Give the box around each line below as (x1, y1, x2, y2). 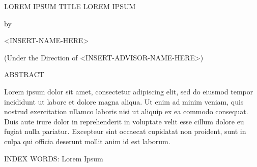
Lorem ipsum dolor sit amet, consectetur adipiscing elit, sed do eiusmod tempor (4, 86, 253, 96)
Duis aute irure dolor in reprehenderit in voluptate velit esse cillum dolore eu (4, 116, 244, 126)
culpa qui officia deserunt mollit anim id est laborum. (4, 136, 170, 146)
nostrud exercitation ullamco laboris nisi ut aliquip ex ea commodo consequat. (4, 106, 248, 117)
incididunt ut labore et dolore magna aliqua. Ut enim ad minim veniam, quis (4, 96, 244, 107)
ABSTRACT (4, 69, 44, 80)
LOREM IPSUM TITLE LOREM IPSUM (4, 1, 136, 11)
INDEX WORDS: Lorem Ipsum (4, 153, 103, 163)
